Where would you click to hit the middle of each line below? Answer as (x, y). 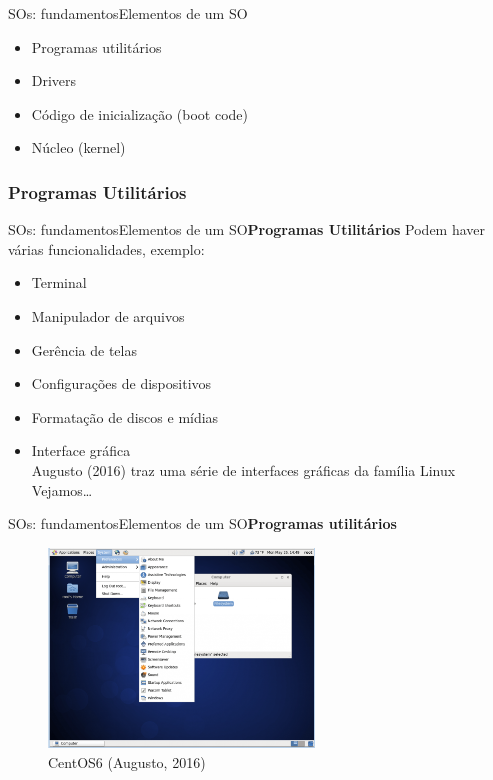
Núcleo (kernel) (78, 147)
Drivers (54, 80)
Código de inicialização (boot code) (140, 113)
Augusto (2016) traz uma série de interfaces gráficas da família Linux (243, 469)
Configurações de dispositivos (121, 383)
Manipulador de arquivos (108, 315)
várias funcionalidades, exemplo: (106, 248)
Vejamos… (62, 489)
